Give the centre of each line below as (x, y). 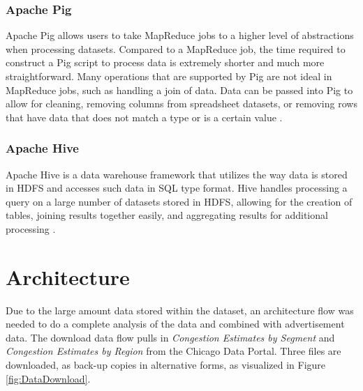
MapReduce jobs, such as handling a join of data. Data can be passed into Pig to (179, 90)
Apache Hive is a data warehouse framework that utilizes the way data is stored (177, 174)
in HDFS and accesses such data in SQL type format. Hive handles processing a (177, 188)
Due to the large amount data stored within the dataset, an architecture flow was (180, 310)
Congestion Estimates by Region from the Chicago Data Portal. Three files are (173, 351)
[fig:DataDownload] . (48, 378)
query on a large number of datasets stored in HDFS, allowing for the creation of (179, 201)
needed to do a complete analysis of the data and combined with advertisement (175, 324)
